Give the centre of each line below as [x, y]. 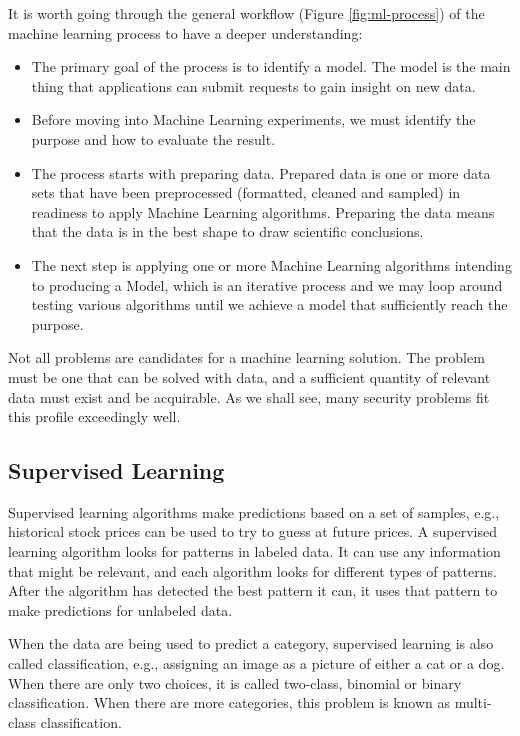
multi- [473, 702]
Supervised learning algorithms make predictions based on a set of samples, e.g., [254, 511]
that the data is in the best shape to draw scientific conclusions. [227, 231]
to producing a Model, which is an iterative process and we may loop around [267, 284]
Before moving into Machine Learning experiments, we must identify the [253, 119]
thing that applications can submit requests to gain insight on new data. [253, 85]
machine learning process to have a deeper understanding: [185, 32]
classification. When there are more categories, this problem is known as [229, 702]
